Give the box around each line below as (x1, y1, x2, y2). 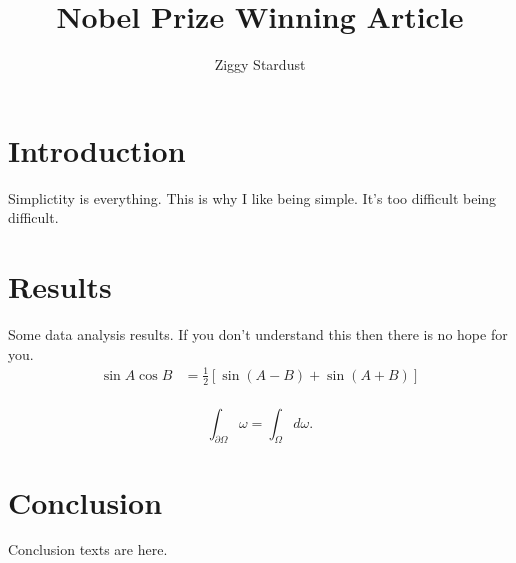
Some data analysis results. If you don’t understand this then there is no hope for (8, 323, 508, 344)
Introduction (8, 129, 186, 170)
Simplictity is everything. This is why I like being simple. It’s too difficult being (8, 187, 497, 208)
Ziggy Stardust (214, 54, 306, 75)
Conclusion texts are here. (8, 539, 168, 560)
